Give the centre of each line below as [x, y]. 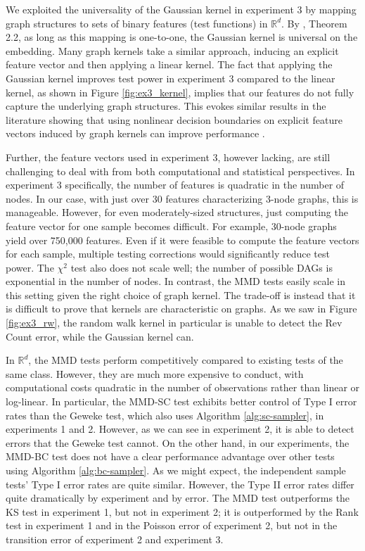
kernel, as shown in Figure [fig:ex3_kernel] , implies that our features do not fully [180, 92]
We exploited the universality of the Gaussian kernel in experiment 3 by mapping [181, 9]
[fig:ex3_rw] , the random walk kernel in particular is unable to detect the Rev [174, 323]
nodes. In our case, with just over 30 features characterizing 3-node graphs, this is [182, 198]
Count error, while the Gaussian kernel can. [100, 336]
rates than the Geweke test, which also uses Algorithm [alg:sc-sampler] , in [165, 415]
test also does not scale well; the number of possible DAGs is [201, 267]
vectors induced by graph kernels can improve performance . [135, 133]
